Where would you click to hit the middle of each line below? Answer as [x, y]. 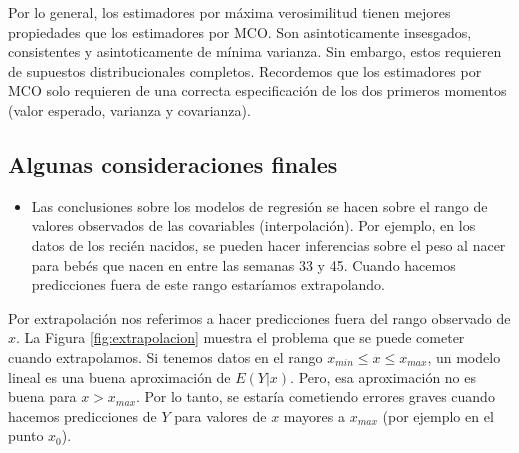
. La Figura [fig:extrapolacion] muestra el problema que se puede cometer [240, 337]
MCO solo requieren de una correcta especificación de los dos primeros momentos [257, 90]
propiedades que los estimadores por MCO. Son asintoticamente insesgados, [240, 31]
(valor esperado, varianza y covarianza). [129, 109]
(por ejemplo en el [438, 415]
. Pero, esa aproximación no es [383, 376]
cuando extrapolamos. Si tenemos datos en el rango [165, 356]
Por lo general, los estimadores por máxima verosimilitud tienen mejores [229, 12]
